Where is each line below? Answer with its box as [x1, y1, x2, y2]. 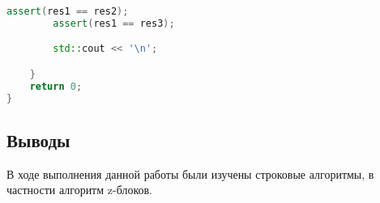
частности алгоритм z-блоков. [6, 181, 152, 198]
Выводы [6, 127, 70, 152]
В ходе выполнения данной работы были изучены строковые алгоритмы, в [6, 165, 374, 182]
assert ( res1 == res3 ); [53, 17, 175, 29]
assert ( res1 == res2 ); [6, 6, 129, 17]
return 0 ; [29, 80, 83, 92]
